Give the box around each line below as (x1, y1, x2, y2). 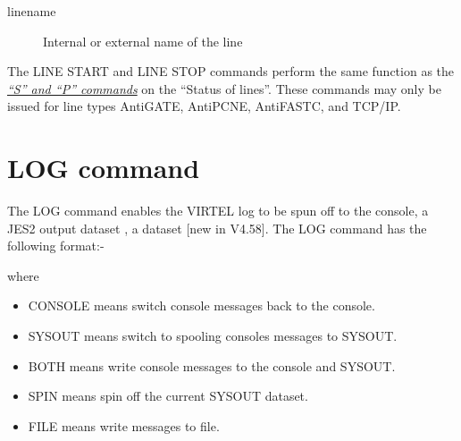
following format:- (7, 236, 105, 255)
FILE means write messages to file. (28, 416, 220, 435)
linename (7, 2, 56, 20)
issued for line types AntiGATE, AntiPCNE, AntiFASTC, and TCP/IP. (7, 97, 401, 115)
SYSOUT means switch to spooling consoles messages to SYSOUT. (28, 327, 398, 345)
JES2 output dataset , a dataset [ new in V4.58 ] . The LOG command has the (7, 218, 427, 237)
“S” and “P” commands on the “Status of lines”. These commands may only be (7, 79, 441, 98)
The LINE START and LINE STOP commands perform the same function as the (7, 62, 455, 81)
